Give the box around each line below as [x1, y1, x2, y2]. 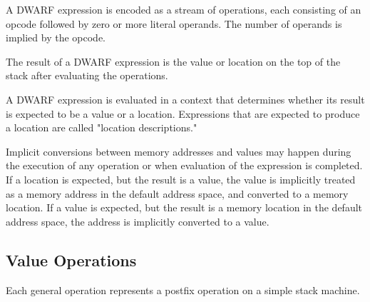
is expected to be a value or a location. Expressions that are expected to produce [6, 106, 360, 121]
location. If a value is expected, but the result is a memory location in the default [6, 200, 363, 215]
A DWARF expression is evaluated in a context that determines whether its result [6, 91, 365, 106]
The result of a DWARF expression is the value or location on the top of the [6, 54, 341, 69]
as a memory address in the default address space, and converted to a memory [6, 186, 349, 201]
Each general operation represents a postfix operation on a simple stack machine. [6, 282, 360, 297]
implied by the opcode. [6, 30, 106, 45]
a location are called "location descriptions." [6, 120, 197, 135]
